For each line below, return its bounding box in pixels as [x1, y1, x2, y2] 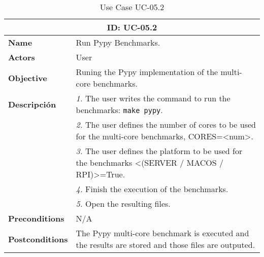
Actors [8, 51, 35, 63]
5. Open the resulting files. [76, 198, 171, 209]
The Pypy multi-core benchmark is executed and [76, 227, 249, 239]
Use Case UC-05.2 [100, 1, 164, 13]
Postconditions [8, 233, 68, 245]
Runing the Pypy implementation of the [76, 66, 218, 78]
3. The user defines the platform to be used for [76, 145, 243, 157]
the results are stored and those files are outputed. [76, 239, 255, 250]
